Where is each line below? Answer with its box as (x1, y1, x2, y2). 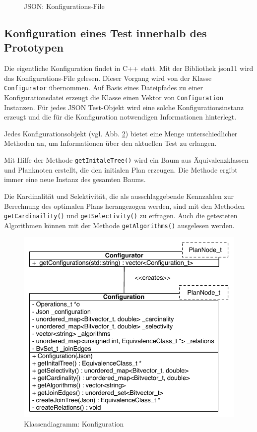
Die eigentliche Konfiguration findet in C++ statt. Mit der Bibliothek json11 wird (4, 63, 254, 73)
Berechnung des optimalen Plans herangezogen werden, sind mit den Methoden (4, 200, 245, 211)
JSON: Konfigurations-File (24, 1, 105, 11)
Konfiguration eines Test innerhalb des (4, 25, 207, 40)
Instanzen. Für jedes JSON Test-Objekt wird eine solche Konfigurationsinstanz (4, 102, 244, 112)
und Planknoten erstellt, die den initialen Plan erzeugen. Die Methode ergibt (4, 164, 238, 175)
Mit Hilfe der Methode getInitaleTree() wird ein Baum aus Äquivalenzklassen (4, 155, 249, 165)
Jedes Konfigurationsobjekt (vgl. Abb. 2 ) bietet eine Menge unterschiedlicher (4, 128, 238, 138)
